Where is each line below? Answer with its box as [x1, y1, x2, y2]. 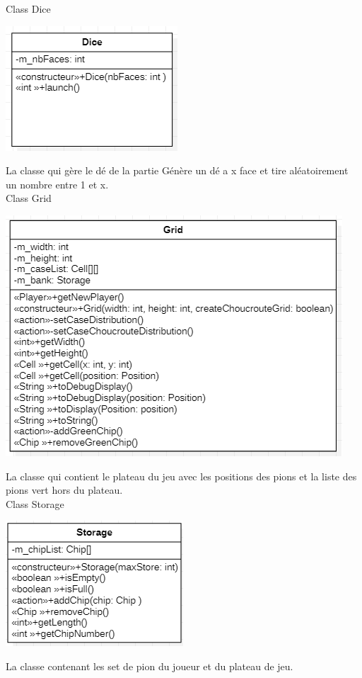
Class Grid [6, 191, 52, 205]
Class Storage [6, 496, 64, 511]
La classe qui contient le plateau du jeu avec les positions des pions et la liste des [6, 468, 357, 483]
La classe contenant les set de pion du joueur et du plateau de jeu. [6, 658, 293, 673]
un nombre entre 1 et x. [6, 176, 109, 191]
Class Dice [6, 1, 51, 16]
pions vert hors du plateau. [6, 482, 123, 497]
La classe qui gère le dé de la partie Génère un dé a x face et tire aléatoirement [6, 163, 349, 178]
